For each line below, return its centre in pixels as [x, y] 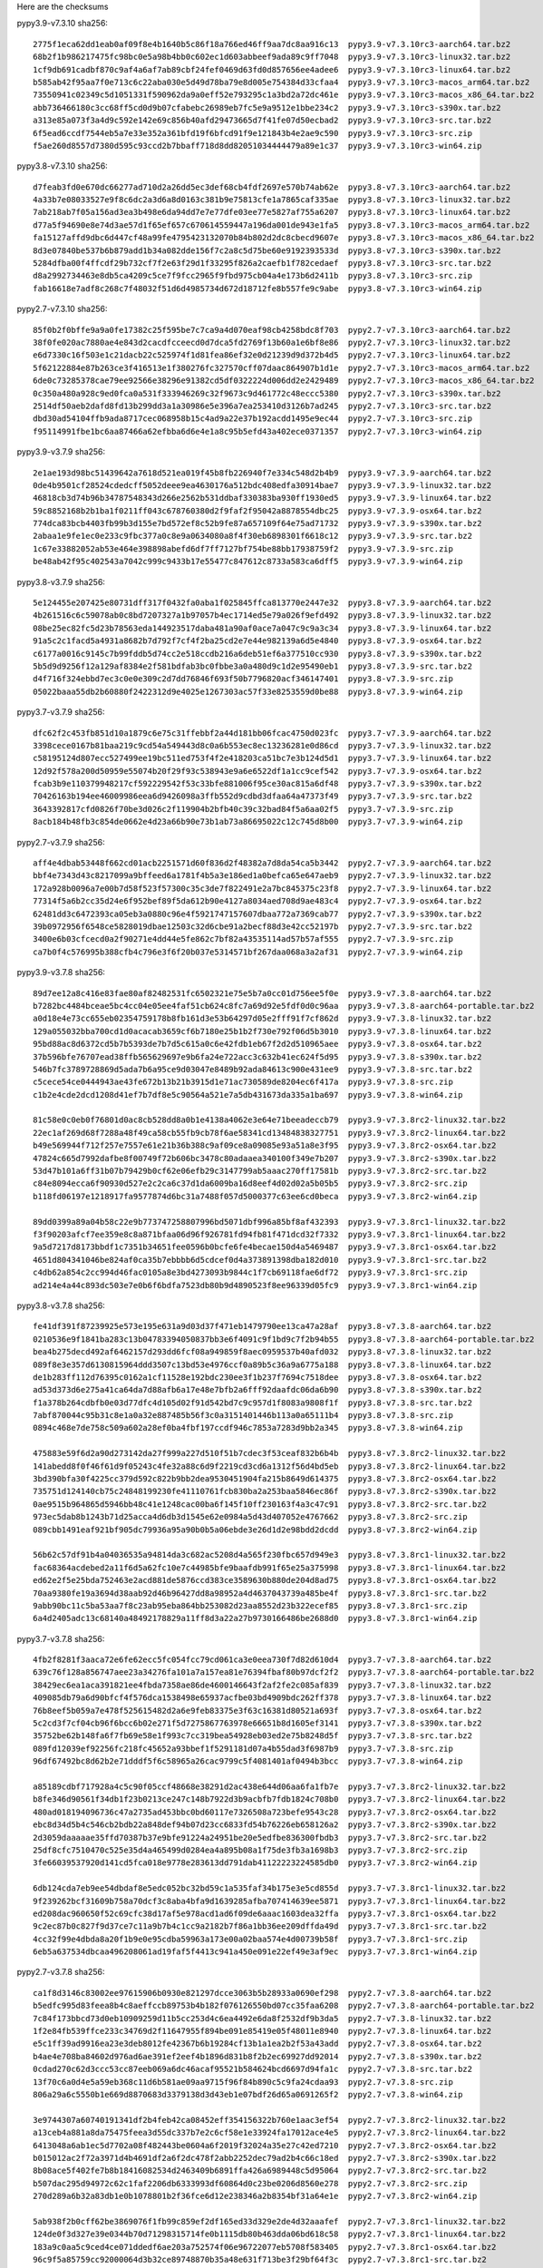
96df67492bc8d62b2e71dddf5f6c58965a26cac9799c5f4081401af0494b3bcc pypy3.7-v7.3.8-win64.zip [248, 1761]
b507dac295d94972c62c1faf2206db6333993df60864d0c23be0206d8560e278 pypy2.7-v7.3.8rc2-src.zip [251, 2183]
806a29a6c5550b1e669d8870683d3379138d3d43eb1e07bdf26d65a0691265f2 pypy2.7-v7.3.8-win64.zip [248, 2094]
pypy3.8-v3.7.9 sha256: [61, 582]
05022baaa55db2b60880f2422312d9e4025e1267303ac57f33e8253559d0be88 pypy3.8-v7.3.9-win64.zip [248, 691]
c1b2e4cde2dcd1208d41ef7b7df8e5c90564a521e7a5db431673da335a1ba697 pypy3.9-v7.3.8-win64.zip [248, 1095]
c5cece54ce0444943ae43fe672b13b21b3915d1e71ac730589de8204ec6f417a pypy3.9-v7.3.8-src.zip [243, 1082]
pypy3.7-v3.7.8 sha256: [61, 1638]
